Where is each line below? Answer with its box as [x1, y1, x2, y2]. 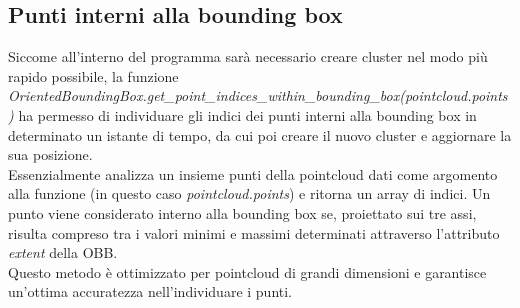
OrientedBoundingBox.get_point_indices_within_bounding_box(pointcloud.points [8, 85, 508, 106]
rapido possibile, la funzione [8, 65, 179, 86]
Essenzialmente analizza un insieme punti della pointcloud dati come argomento [8, 163, 498, 184]
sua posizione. [8, 144, 93, 165]
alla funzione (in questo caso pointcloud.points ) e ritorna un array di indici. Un [8, 183, 491, 204]
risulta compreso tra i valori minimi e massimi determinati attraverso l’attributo [8, 222, 500, 243]
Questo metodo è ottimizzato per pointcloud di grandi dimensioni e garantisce [8, 261, 487, 282]
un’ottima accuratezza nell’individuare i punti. [8, 281, 293, 302]
